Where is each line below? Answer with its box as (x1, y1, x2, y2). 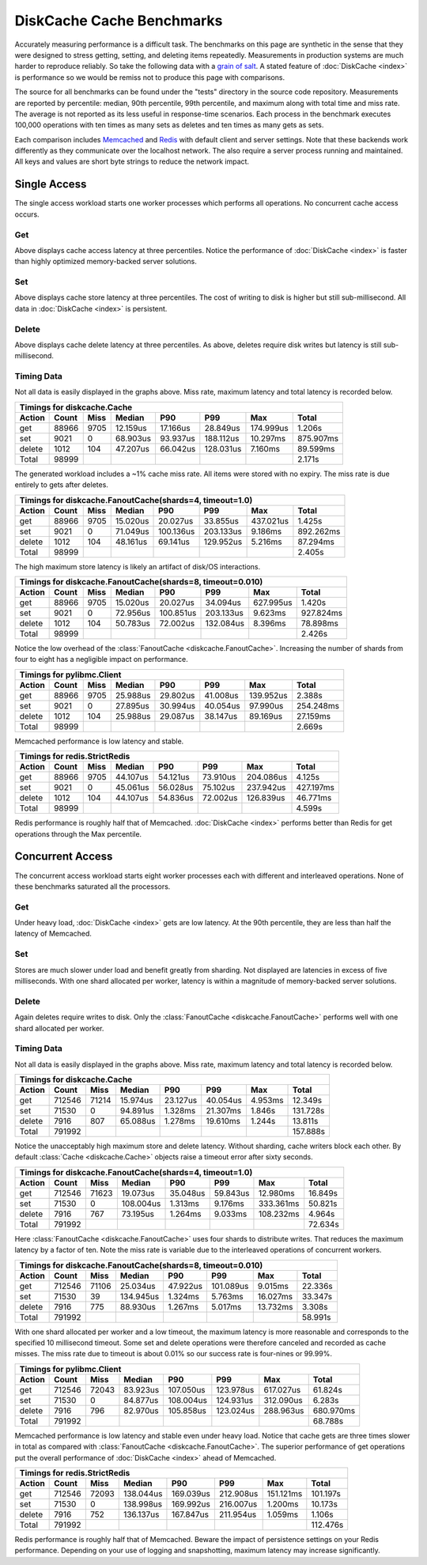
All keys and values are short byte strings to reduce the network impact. (14, 157, 249, 166)
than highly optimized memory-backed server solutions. (14, 257, 197, 267)
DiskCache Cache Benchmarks (14, 12, 223, 29)
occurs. (14, 210, 40, 219)
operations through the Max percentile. (14, 829, 142, 838)
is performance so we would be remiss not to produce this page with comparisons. (14, 72, 285, 82)
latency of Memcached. (14, 929, 93, 939)
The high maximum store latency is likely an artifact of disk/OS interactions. (14, 561, 261, 571)
